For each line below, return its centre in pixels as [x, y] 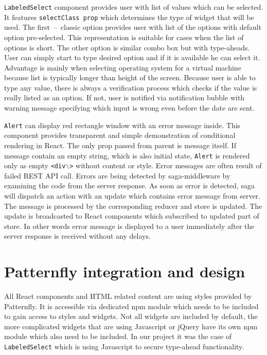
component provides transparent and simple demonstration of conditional [120, 135]
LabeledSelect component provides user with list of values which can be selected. [134, 7]
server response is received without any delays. [77, 236]
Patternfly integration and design [125, 271]
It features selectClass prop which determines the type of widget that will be [129, 17]
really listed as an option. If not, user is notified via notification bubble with [124, 97]
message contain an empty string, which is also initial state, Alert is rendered [127, 155]
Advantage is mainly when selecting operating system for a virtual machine [123, 67]
